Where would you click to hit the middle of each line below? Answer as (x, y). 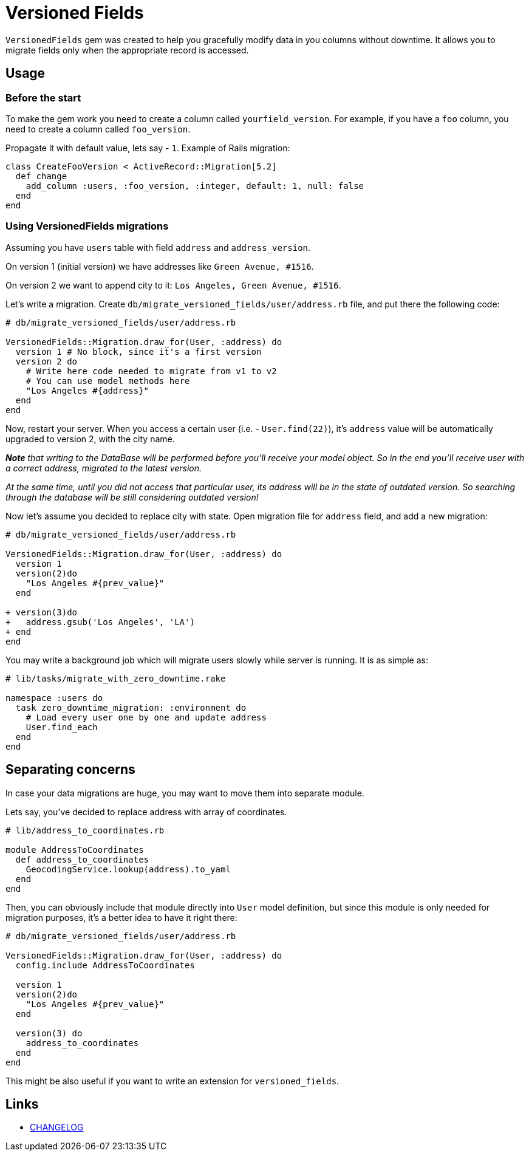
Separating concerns (70, 770)
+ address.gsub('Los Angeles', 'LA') (100, 622)
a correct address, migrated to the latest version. (104, 468)
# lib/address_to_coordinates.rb (85, 830)
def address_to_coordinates (82, 859)
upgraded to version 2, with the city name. (90, 439)
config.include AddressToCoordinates (105, 965)
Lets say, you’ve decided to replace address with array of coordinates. (146, 812)
